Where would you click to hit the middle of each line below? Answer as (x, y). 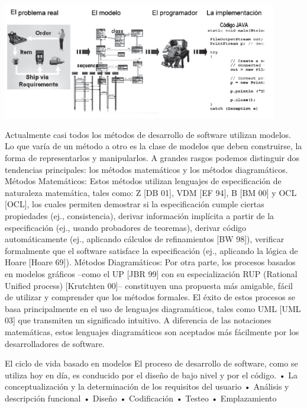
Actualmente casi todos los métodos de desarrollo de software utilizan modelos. (148, 134)
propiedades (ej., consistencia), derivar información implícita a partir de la (140, 215)
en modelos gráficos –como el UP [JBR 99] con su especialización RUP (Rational (151, 273)
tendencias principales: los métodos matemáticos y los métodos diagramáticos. (146, 169)
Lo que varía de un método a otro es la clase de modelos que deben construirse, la (153, 146)
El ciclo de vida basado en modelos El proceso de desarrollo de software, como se (151, 363)
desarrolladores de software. (55, 343)
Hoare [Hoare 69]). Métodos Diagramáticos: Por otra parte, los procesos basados (150, 262)
